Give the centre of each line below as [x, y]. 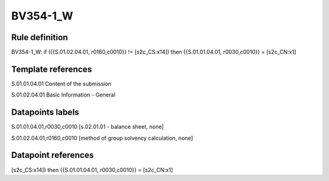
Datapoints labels [45, 112]
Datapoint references [53, 155]
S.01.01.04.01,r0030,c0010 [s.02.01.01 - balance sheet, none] [87, 127]
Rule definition [40, 37]
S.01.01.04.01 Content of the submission [62, 84]
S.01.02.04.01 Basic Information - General [63, 95]
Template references [52, 69]
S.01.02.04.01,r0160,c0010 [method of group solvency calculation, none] [102, 138]
